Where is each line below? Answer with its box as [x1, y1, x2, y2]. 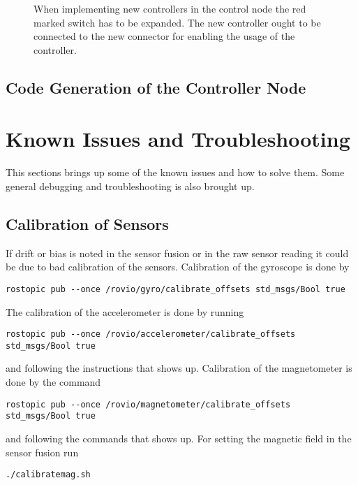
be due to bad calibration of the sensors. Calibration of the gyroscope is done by [6, 259, 350, 274]
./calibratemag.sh [6, 470, 91, 480]
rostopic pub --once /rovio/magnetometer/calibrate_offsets [6, 399, 291, 410]
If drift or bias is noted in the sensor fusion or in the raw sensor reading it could [6, 245, 349, 260]
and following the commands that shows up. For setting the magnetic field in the [6, 430, 352, 445]
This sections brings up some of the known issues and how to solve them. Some [6, 165, 345, 180]
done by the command [6, 375, 101, 389]
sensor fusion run [6, 444, 79, 459]
